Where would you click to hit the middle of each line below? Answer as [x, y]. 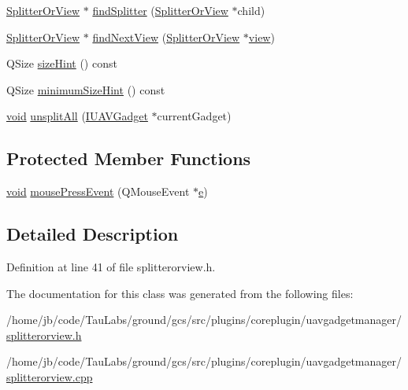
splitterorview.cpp [50, 376]
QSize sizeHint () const [62, 63]
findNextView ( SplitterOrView [166, 37]
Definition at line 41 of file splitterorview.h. [111, 266]
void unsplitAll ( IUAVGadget [77, 116]
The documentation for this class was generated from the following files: [180, 293]
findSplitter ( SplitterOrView [160, 10]
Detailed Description [93, 234]
